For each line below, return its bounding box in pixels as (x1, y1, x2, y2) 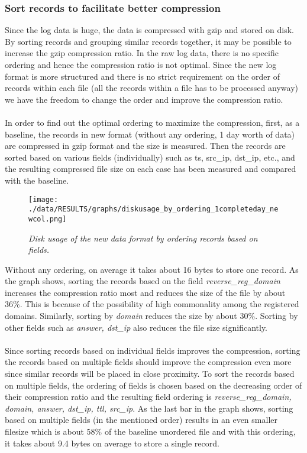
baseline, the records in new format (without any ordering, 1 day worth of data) (5, 128, 295, 140)
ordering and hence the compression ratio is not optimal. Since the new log (5, 58, 277, 70)
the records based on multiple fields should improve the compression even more (5, 356, 292, 368)
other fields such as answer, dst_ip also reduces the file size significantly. (5, 321, 268, 333)
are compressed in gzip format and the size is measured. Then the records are (5, 139, 286, 152)
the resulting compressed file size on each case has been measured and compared (5, 162, 296, 175)
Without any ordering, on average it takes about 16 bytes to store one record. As (5, 263, 299, 275)
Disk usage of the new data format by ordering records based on (28, 232, 258, 244)
